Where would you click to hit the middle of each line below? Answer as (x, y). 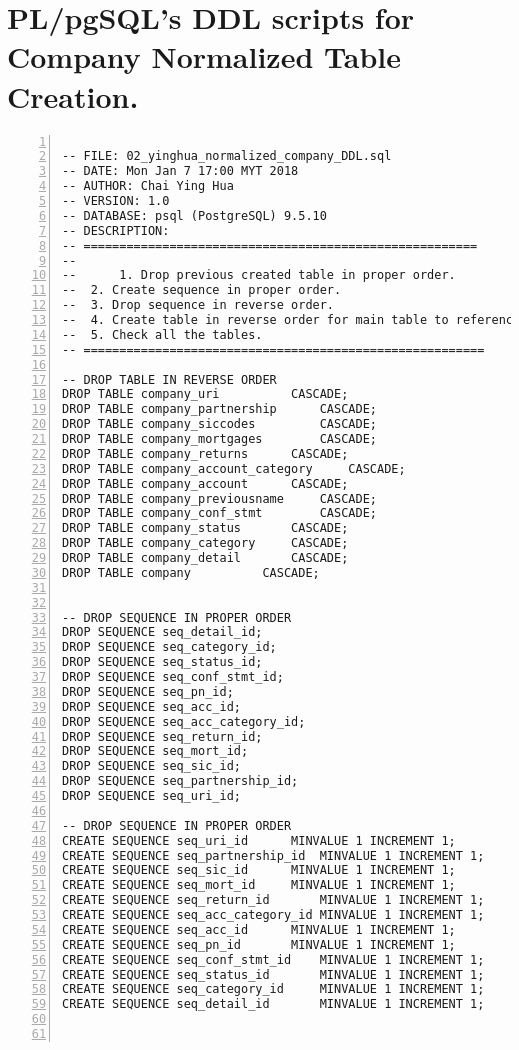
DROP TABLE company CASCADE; (191, 572)
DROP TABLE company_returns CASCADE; (205, 453)
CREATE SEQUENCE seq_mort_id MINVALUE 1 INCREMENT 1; (259, 885)
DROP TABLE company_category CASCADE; (205, 543)
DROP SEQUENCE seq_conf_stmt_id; (173, 677)
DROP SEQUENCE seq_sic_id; (151, 766)
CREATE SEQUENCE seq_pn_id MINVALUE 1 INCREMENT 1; (259, 944)
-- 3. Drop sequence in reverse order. (198, 305)
